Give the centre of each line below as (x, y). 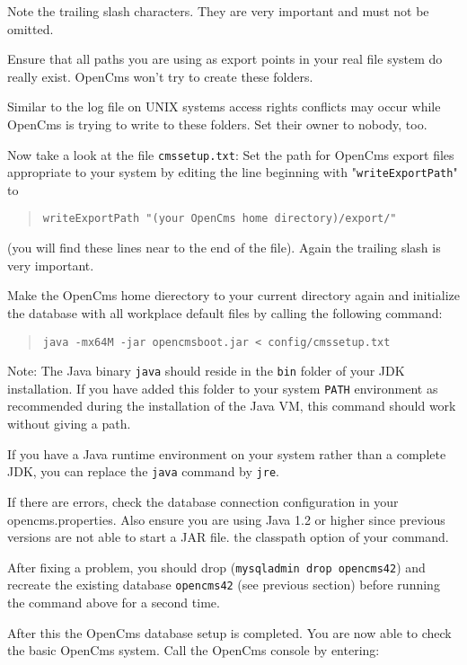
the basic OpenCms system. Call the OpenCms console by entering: (194, 650)
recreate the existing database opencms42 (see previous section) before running (224, 585)
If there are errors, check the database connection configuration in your (203, 501)
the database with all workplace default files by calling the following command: (225, 312)
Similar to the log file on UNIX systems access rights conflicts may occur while (224, 106)
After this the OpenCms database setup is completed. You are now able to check (229, 632)
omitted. (31, 28)
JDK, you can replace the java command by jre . (143, 471)
